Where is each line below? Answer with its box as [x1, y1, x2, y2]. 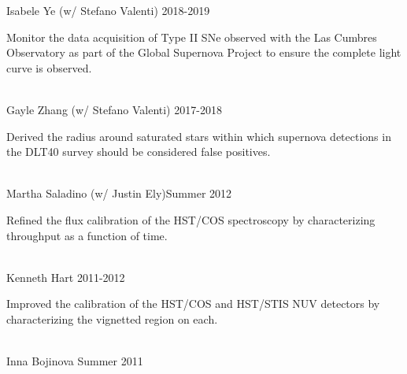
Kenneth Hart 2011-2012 [6, 268, 125, 285]
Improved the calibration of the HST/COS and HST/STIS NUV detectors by [6, 295, 380, 312]
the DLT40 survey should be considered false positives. [6, 143, 271, 160]
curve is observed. [6, 59, 92, 76]
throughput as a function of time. [6, 227, 168, 243]
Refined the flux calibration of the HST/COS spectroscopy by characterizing [6, 211, 376, 228]
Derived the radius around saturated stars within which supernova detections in [6, 128, 391, 144]
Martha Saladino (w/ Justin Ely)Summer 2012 [6, 185, 232, 202]
